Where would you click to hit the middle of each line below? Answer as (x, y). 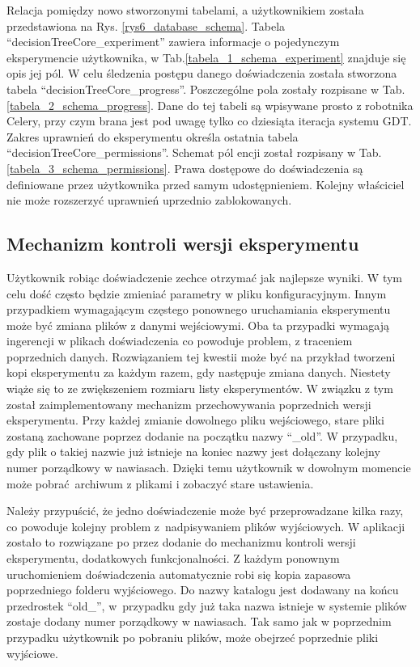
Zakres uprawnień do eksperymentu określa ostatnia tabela (153, 136)
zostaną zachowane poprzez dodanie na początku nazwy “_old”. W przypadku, (202, 435)
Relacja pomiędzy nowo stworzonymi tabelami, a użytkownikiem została (185, 10)
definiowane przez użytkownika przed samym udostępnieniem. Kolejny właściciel (206, 184)
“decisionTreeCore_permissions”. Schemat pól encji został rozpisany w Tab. (194, 152)
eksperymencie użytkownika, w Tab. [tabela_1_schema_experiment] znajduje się (206, 57)
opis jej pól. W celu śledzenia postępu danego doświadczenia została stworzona (202, 73)
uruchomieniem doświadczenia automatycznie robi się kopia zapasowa (179, 574)
